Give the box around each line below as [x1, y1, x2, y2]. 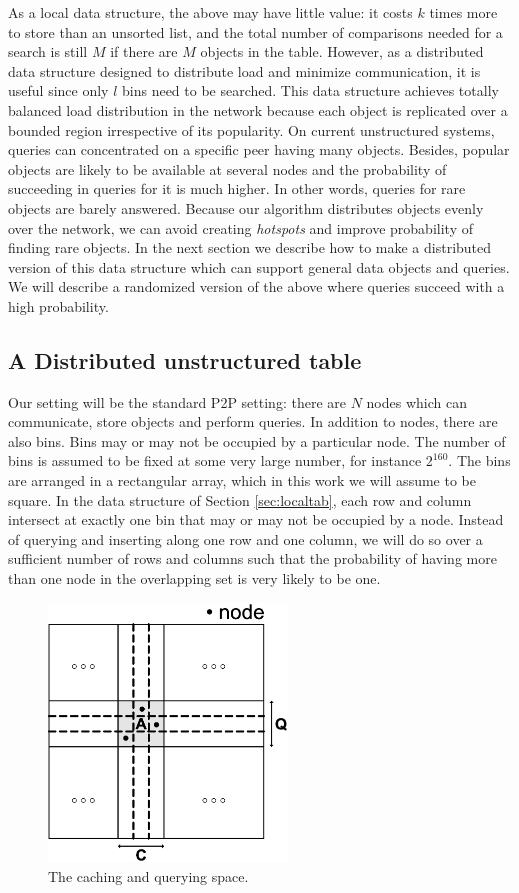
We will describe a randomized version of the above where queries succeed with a [8, 276, 505, 297]
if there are [110, 41, 178, 62]
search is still [8, 41, 88, 62]
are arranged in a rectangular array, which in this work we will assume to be [8, 470, 476, 491]
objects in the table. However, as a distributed [200, 41, 484, 62]
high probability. [8, 295, 109, 316]
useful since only [8, 80, 109, 101]
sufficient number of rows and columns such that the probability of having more [8, 548, 497, 569]
